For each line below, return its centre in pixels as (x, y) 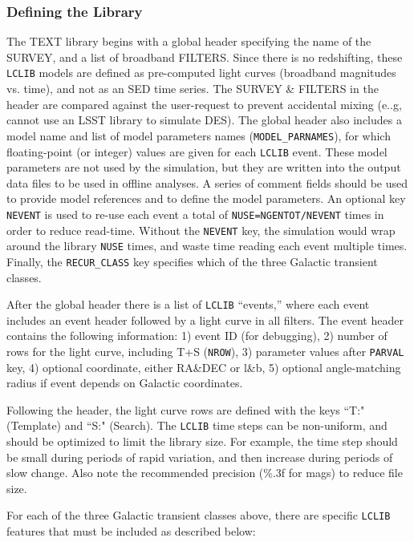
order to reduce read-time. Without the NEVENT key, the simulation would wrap (201, 230)
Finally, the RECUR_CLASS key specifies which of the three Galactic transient (192, 261)
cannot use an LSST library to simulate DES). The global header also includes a (204, 120)
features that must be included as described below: (131, 531)
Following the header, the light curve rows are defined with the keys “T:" (186, 409)
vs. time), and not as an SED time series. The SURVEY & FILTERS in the (193, 89)
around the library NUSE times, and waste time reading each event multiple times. (207, 246)
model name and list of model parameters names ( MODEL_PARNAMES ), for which (199, 135)
